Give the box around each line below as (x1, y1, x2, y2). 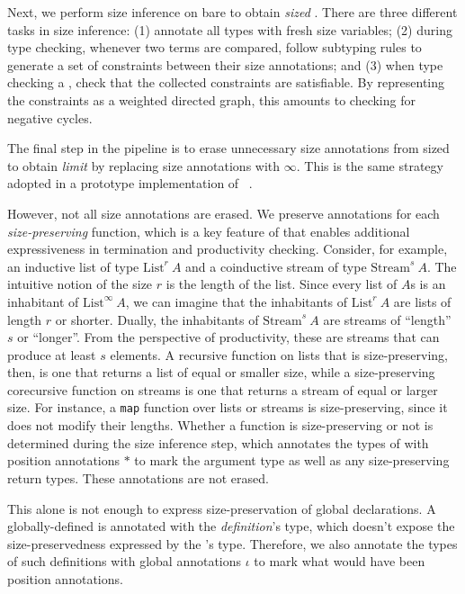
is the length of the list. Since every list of (165, 274, 398, 293)
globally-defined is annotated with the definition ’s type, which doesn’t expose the (7, 517, 455, 535)
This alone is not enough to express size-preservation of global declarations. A (7, 499, 436, 517)
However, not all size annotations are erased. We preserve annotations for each (7, 203, 440, 222)
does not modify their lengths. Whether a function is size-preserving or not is (7, 416, 434, 435)
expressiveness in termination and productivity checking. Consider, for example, (7, 239, 448, 258)
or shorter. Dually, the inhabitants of (55, 310, 259, 328)
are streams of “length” (323, 310, 452, 328)
